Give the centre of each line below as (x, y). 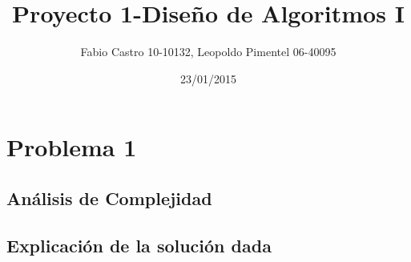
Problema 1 (72, 147)
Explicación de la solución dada (139, 245)
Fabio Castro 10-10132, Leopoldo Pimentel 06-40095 (208, 52)
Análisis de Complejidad (109, 198)
